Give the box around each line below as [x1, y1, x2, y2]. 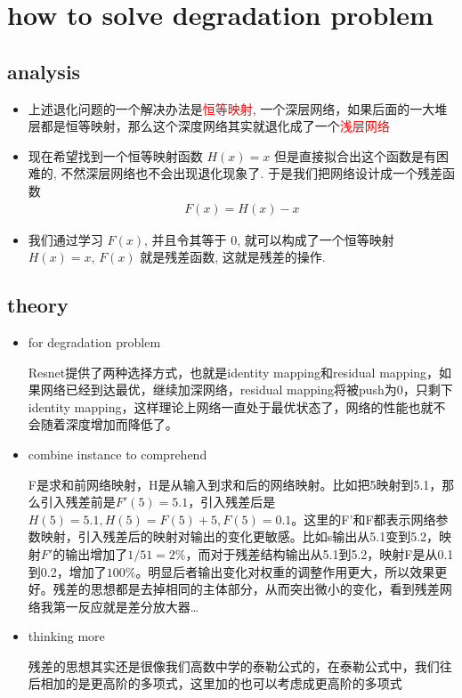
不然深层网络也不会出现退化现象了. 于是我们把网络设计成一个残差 [61, 164, 442, 183]
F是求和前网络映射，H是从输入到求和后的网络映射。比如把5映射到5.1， [28, 475, 442, 493]
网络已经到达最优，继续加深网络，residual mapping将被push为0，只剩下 [40, 380, 453, 399]
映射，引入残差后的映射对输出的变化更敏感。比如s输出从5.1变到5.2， [40, 527, 440, 546]
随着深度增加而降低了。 [40, 415, 178, 434]
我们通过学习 [28, 230, 103, 248]
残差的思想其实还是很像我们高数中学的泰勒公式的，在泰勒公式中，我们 [28, 656, 440, 675]
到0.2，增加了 [28, 562, 107, 580]
